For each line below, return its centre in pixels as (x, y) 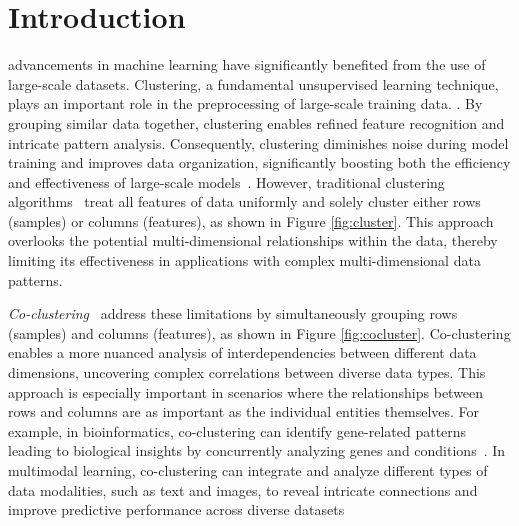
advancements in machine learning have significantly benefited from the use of (247, 64)
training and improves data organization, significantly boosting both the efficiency (259, 162)
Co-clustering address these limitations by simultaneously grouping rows (233, 313)
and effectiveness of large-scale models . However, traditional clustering (226, 181)
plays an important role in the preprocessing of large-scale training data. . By (245, 103)
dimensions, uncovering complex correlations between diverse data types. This (247, 372)
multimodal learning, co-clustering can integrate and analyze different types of (248, 470)
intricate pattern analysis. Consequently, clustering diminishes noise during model (258, 142)
